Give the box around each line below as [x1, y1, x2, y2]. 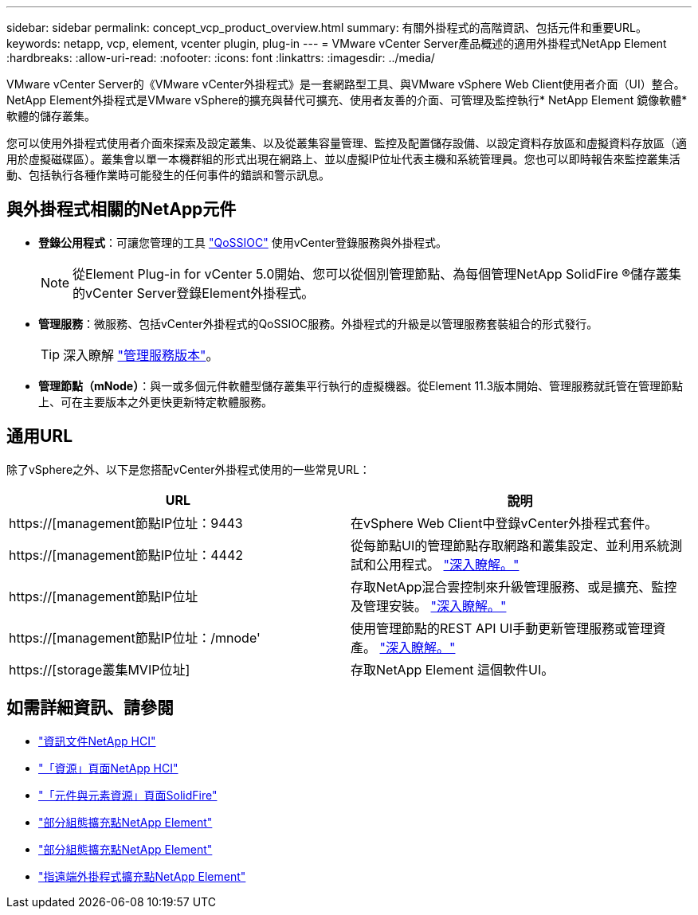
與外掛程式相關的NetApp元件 [6, 199, 237, 220]
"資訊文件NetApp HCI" [38, 733, 156, 748]
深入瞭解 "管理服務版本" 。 [63, 346, 219, 363]
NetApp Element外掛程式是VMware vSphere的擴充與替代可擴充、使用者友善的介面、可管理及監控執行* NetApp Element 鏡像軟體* [6, 93, 688, 107]
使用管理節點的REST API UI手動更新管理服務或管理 [351, 620, 653, 636]
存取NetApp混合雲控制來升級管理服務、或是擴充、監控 [351, 578, 677, 595]
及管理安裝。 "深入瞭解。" [351, 597, 507, 614]
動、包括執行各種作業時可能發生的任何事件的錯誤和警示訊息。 [6, 168, 330, 182]
